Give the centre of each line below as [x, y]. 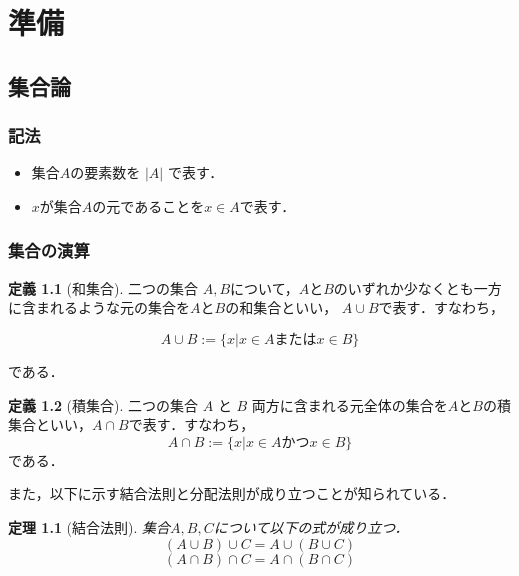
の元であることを [148, 205]
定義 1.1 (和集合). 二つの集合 [103, 287]
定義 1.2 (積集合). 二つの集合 [103, 404]
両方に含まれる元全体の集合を [349, 404]
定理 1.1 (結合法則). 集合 [89, 526]
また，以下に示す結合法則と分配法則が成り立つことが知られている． [232, 493]
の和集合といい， [281, 307]
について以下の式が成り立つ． [311, 526]
